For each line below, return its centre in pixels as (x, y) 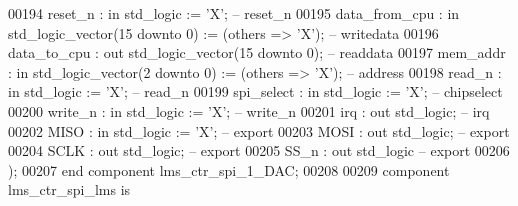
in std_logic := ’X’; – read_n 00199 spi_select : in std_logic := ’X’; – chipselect (255, 91)
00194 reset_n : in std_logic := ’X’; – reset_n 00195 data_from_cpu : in (234, 13)
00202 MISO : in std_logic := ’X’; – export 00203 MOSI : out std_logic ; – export (259, 130)
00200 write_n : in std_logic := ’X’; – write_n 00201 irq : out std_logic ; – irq (249, 110)
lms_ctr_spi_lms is (69, 189)
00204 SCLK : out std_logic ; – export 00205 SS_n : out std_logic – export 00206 (259, 150)
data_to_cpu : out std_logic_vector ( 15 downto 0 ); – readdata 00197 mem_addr (257, 52)
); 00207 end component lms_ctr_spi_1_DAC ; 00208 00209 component (229, 169)
